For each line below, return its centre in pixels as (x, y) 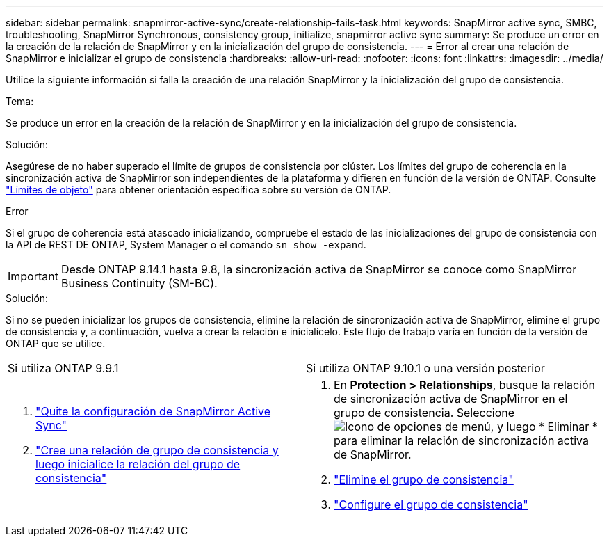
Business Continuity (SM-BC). (139, 283)
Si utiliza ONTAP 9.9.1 (63, 368)
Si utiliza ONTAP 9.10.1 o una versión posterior (425, 368)
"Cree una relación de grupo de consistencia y (157, 450)
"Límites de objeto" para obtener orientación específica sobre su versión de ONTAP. (198, 190)
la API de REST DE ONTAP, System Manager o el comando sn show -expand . (186, 245)
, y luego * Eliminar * (544, 427)
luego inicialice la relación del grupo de (138, 464)
